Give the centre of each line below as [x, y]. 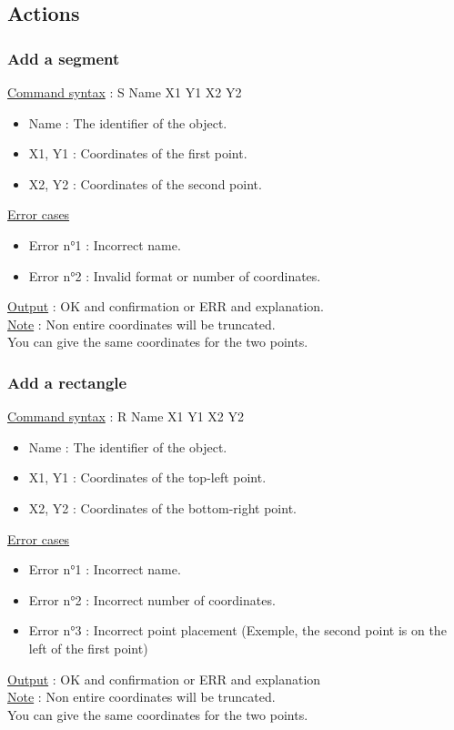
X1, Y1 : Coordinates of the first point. [138, 153]
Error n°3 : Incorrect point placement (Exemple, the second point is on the [237, 630]
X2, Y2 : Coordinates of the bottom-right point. [162, 507]
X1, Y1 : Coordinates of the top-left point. [147, 477]
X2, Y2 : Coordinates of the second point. [145, 183]
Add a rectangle [67, 382]
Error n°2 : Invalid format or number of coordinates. [175, 275]
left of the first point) [88, 648]
